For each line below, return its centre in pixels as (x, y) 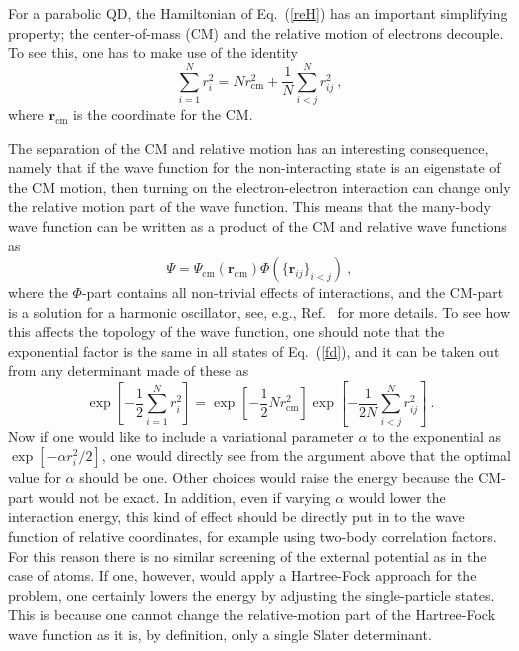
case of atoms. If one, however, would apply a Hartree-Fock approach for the (242, 575)
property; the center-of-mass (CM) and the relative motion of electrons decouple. (256, 32)
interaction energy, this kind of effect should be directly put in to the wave (236, 516)
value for (34, 477)
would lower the (397, 496)
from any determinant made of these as (128, 370)
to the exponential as (436, 435)
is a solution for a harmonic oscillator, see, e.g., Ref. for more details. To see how (259, 311)
